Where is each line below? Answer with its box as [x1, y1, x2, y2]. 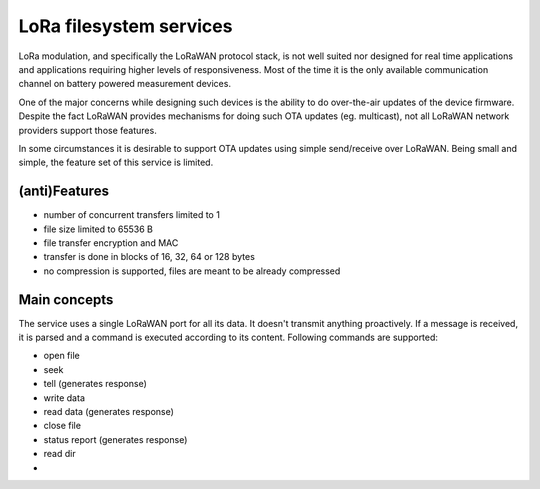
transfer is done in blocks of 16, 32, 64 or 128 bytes [43, 251, 255, 263]
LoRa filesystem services [18, 15, 233, 37]
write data [43, 391, 85, 404]
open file [43, 350, 80, 362]
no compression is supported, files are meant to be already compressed [43, 265, 341, 277]
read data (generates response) [43, 406, 175, 417]
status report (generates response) [43, 433, 188, 445]
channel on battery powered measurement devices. [18, 78, 232, 90]
